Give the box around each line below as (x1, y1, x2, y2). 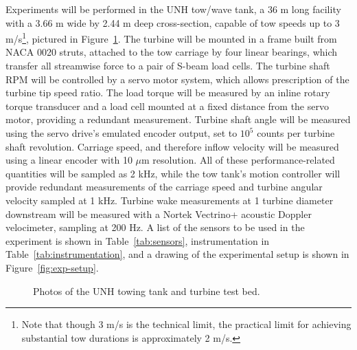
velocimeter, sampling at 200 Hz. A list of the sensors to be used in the (5, 220, 305, 234)
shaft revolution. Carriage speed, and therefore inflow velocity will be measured (5, 139, 339, 153)
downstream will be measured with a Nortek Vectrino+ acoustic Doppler (5, 206, 312, 221)
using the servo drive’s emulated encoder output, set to (5, 126, 238, 140)
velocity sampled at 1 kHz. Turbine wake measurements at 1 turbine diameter (5, 193, 334, 207)
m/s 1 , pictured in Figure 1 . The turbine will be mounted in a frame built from (5, 30, 337, 45)
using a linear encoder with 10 (5, 153, 133, 167)
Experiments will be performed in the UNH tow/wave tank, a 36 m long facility (5, 2, 341, 16)
